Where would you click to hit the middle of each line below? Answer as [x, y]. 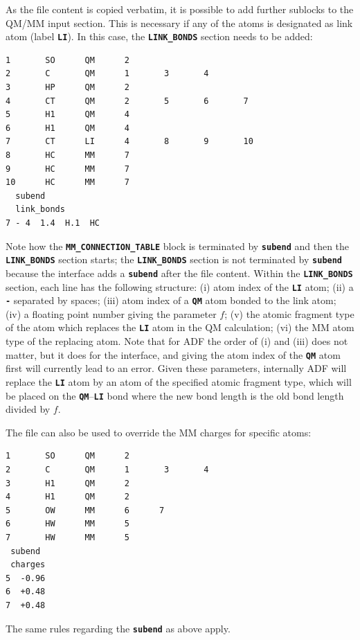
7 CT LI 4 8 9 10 [129, 142]
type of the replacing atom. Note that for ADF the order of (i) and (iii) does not [177, 341]
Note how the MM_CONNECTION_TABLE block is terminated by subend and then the [178, 246]
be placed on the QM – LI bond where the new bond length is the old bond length [175, 395]
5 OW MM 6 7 [85, 510]
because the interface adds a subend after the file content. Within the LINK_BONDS [179, 273]
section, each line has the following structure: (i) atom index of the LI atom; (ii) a [180, 286]
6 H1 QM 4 [67, 128]
